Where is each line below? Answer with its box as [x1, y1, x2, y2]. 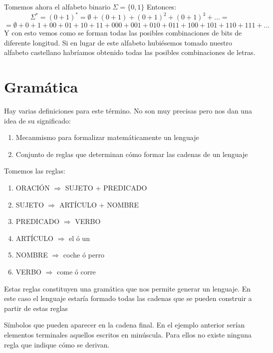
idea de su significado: [4, 115, 71, 125]
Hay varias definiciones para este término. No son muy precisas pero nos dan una [4, 105, 252, 115]
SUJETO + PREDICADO [65, 182, 147, 192]
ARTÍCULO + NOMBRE [59, 199, 139, 209]
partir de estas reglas [4, 302, 68, 313]
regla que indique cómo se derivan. [4, 339, 110, 349]
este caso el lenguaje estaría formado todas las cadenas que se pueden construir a [4, 293, 252, 303]
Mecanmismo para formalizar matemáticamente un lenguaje [15, 132, 199, 142]
